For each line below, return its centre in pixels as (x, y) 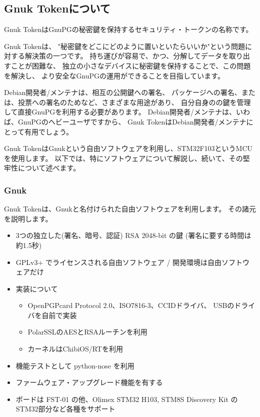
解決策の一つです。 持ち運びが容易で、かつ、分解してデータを (127, 56)
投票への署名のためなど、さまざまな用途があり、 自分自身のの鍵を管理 (134, 102)
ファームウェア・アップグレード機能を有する (89, 382)
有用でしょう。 (49, 131)
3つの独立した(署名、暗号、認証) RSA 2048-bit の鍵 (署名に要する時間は (133, 235)
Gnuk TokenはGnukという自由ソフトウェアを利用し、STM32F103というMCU (128, 148)
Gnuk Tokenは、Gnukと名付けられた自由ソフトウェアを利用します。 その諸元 (130, 209)
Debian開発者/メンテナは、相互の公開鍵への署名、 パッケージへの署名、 (123, 92)
